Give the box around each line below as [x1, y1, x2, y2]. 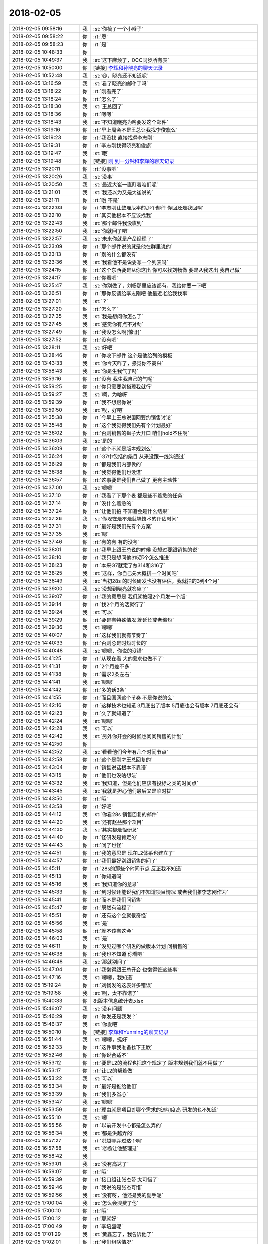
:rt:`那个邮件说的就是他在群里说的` [93, 243, 173, 250]
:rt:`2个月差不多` [93, 663, 131, 670]
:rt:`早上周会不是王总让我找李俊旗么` [93, 126, 178, 133]
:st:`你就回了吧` [93, 227, 129, 234]
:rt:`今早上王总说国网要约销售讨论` [93, 414, 173, 421]
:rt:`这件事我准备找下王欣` [93, 1044, 153, 1051]
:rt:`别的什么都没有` [93, 251, 138, 258]
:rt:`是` [93, 41, 108, 48]
